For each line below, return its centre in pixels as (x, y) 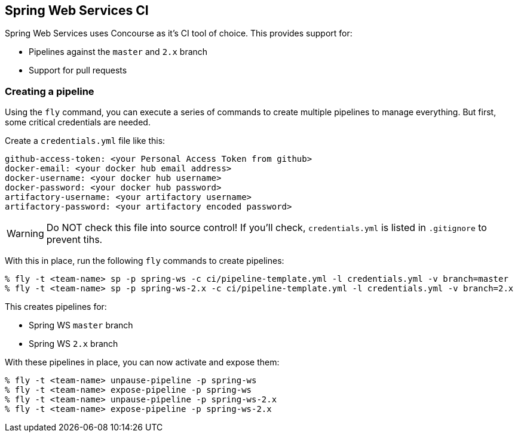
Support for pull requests (78, 70)
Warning (25, 234)
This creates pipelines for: (56, 307)
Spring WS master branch (81, 325)
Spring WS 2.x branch (73, 344)
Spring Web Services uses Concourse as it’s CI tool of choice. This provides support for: (179, 33)
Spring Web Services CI (77, 10)
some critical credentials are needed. (78, 122)
